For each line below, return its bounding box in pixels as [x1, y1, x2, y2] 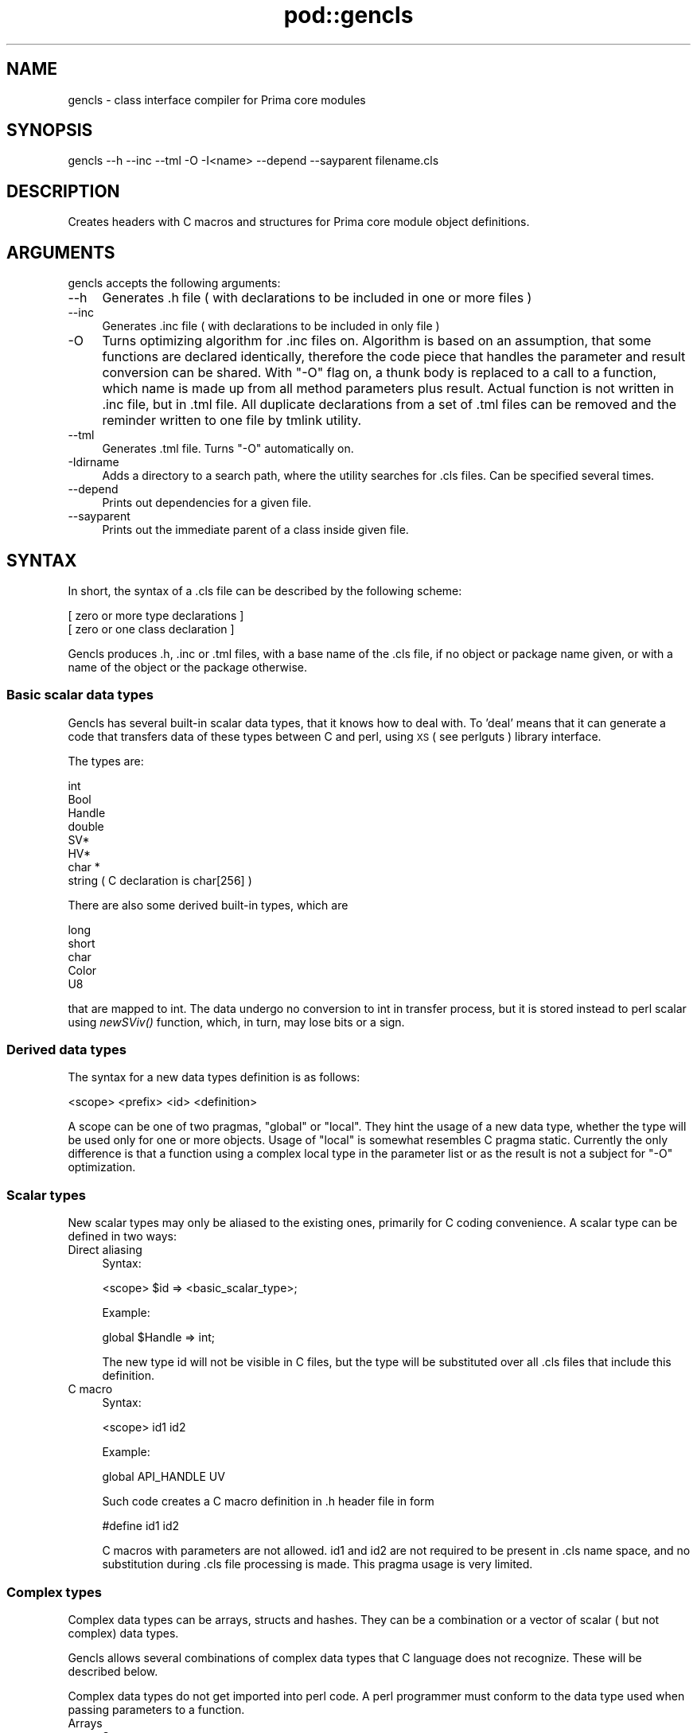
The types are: [68, 754, 144, 768]
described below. [68, 1664, 158, 1678]
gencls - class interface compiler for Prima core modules [68, 92, 366, 107]
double [68, 819, 104, 833]
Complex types [6, 1583, 103, 1600]
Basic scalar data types [6, 687, 154, 703]
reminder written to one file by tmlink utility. [102, 412, 362, 429]
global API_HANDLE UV [102, 1470, 225, 1484]
